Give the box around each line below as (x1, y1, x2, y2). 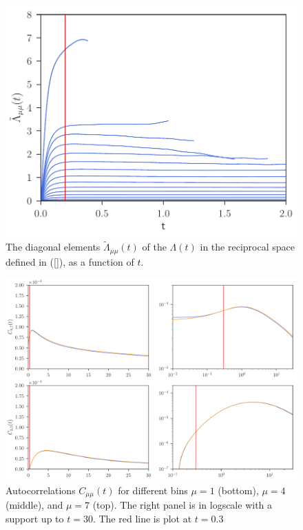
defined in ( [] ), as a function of (6, 254, 134, 268)
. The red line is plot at (92, 511, 192, 525)
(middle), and (6, 498, 63, 512)
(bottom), (218, 483, 259, 497)
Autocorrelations (6, 483, 76, 497)
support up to (6, 511, 64, 525)
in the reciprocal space (200, 240, 295, 254)
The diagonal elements (6, 240, 101, 254)
